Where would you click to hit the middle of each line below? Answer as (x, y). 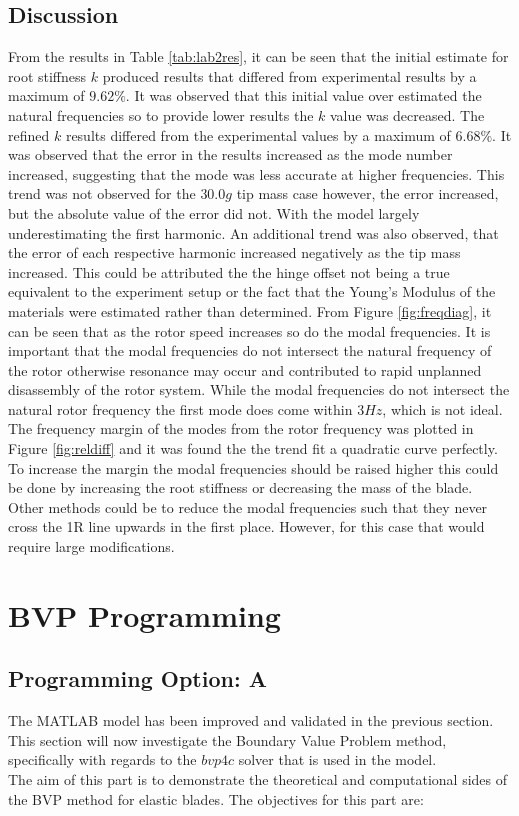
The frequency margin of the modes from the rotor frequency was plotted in (241, 428)
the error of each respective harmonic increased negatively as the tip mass (234, 252)
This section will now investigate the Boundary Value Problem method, (227, 739)
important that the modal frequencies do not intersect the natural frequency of (250, 350)
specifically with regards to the (102, 759)
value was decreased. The (407, 114)
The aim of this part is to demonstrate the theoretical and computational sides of (258, 779)
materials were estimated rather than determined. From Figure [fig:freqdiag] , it (250, 310)
